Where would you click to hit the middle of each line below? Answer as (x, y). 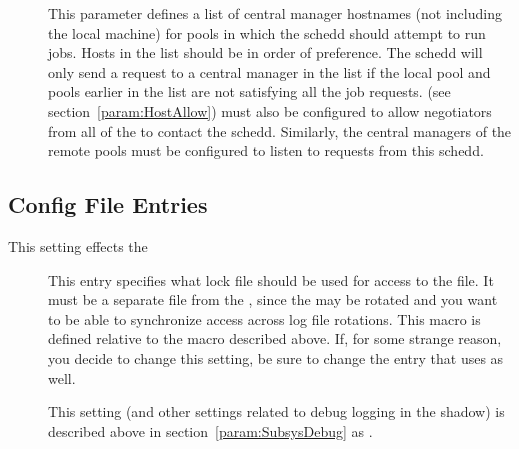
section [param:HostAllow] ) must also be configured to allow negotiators (270, 110)
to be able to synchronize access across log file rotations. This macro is (264, 318)
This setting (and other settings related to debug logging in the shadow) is (276, 411)
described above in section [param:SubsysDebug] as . (210, 430)
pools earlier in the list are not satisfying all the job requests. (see (249, 91)
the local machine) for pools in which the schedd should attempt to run (267, 32)
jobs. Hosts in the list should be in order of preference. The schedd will (265, 52)
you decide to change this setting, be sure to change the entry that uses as (276, 357)
